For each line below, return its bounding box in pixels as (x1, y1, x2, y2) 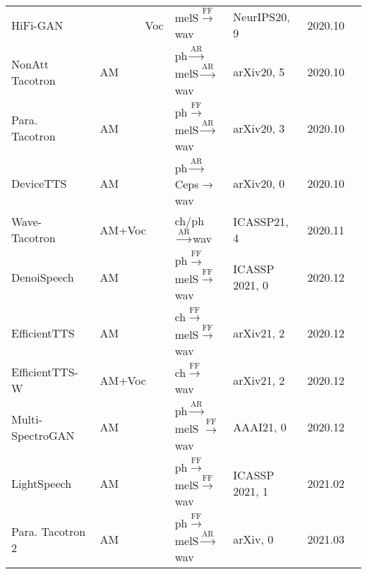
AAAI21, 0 (233, 419, 287, 436)
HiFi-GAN (11, 16, 64, 33)
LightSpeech (11, 474, 72, 491)
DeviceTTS (11, 175, 67, 192)
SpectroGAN (11, 426, 75, 443)
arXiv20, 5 (233, 64, 285, 80)
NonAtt (11, 55, 49, 72)
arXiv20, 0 (233, 175, 285, 192)
